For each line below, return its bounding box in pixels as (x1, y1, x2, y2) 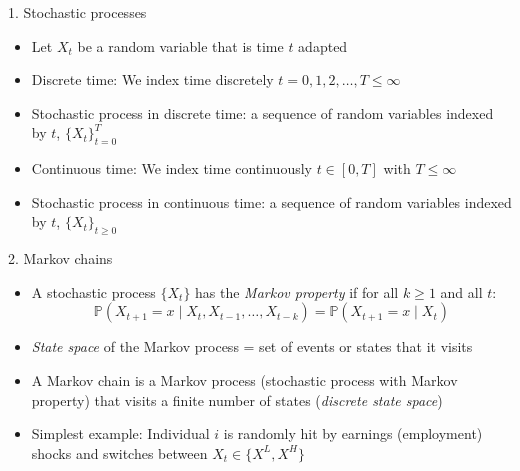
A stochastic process (31, 281, 156, 302)
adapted (298, 35, 348, 56)
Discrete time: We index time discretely (31, 69, 274, 90)
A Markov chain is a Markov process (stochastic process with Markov (31, 369, 458, 390)
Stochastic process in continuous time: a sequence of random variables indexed (31, 191, 512, 212)
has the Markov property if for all (195, 281, 399, 302)
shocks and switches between (31, 442, 208, 463)
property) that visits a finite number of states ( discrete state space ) (31, 389, 443, 410)
